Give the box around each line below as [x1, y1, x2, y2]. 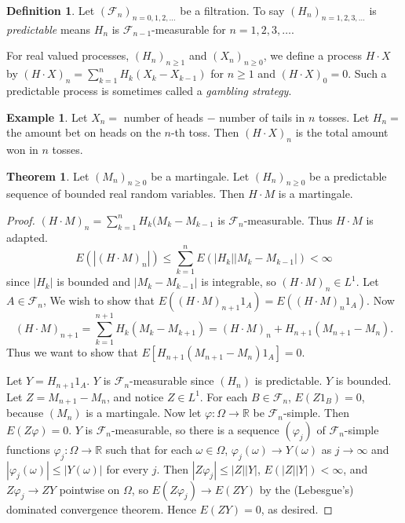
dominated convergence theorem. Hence [6, 500, 196, 517]
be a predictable [309, 167, 387, 184]
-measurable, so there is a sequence [111, 421, 279, 437]
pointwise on [59, 481, 120, 497]
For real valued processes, [6, 47, 130, 64]
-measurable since [130, 372, 214, 389]
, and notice [106, 388, 164, 404]
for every [106, 460, 149, 477]
